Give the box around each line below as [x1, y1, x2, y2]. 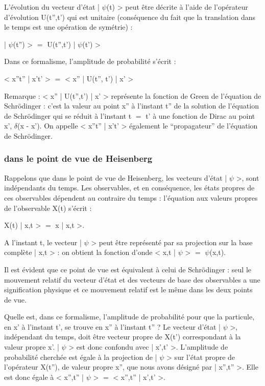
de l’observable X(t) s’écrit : [4, 202, 92, 213]
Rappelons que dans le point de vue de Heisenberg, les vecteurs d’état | [4, 172, 227, 183]
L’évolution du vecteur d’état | [4, 2, 100, 12]
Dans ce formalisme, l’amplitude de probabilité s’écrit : [4, 56, 176, 67]
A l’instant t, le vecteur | [4, 237, 82, 247]
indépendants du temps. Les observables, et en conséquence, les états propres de [4, 182, 255, 193]
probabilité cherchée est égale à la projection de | [4, 351, 157, 362]
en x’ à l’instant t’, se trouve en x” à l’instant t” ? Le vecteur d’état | [4, 321, 221, 332]
